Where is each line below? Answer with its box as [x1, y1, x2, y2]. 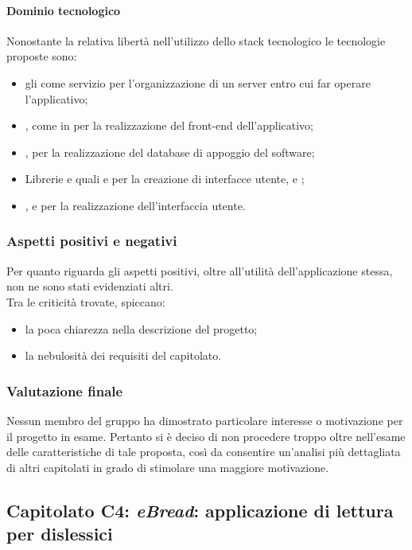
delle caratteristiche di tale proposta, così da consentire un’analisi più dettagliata [6, 443, 401, 460]
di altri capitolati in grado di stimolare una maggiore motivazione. [6, 458, 329, 475]
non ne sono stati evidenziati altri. [6, 278, 173, 295]
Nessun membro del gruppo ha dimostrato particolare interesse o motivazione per [6, 412, 403, 428]
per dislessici [6, 521, 113, 546]
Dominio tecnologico [6, 2, 121, 18]
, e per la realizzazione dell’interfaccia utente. [25, 197, 246, 213]
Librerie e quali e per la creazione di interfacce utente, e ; [25, 170, 305, 187]
